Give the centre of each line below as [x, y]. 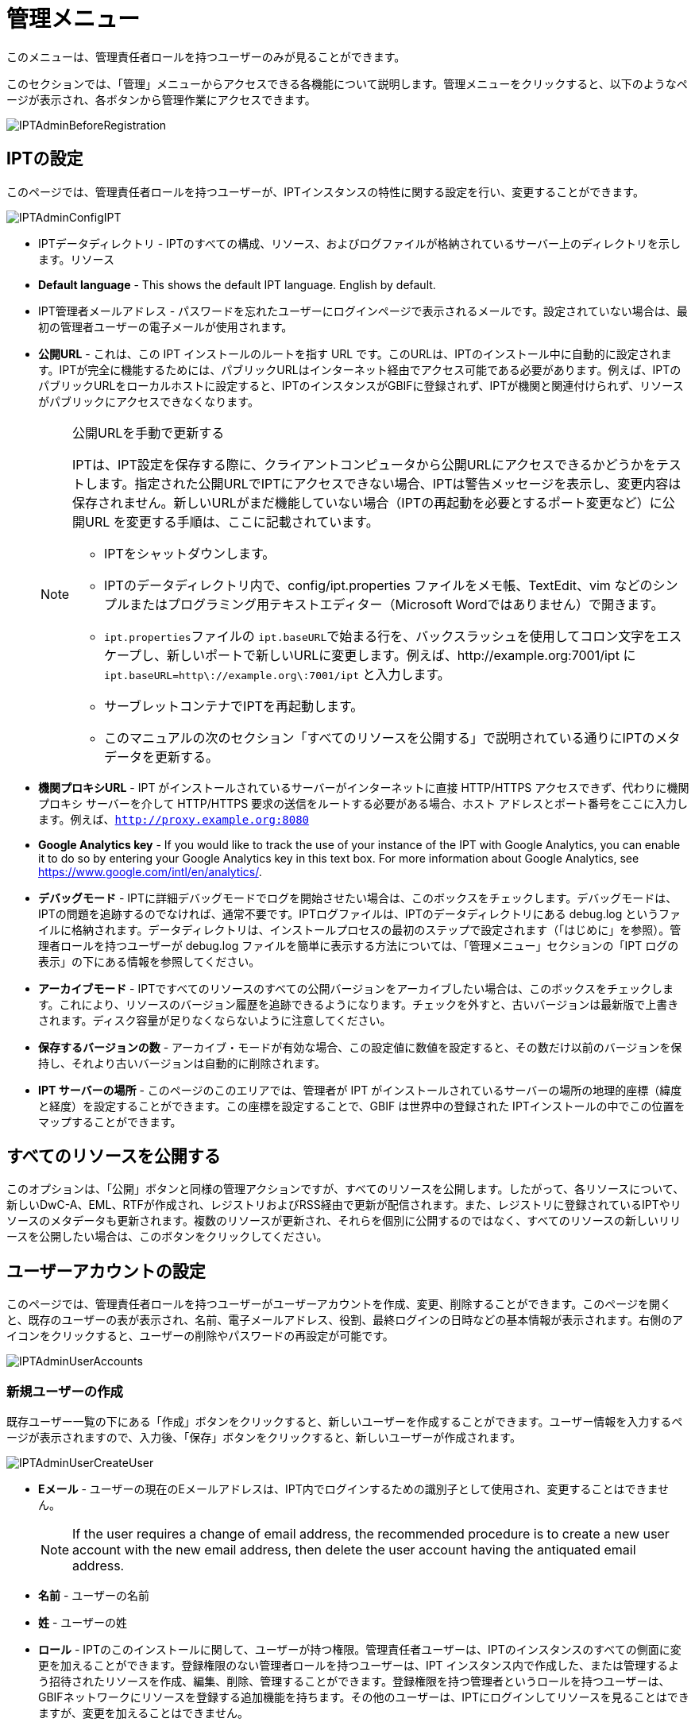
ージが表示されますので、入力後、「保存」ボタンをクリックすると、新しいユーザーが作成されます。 [264, 1438]
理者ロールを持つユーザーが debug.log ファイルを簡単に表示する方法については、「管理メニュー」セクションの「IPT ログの [359, 945]
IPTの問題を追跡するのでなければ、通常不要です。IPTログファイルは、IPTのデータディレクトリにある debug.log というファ [360, 913]
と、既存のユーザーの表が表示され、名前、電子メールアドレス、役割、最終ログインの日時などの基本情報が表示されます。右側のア [345, 1320]
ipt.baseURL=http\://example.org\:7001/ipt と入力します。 [277, 674]
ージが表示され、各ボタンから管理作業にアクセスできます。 [161, 99]
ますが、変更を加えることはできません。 [143, 1713]
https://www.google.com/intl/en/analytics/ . [150, 871]
